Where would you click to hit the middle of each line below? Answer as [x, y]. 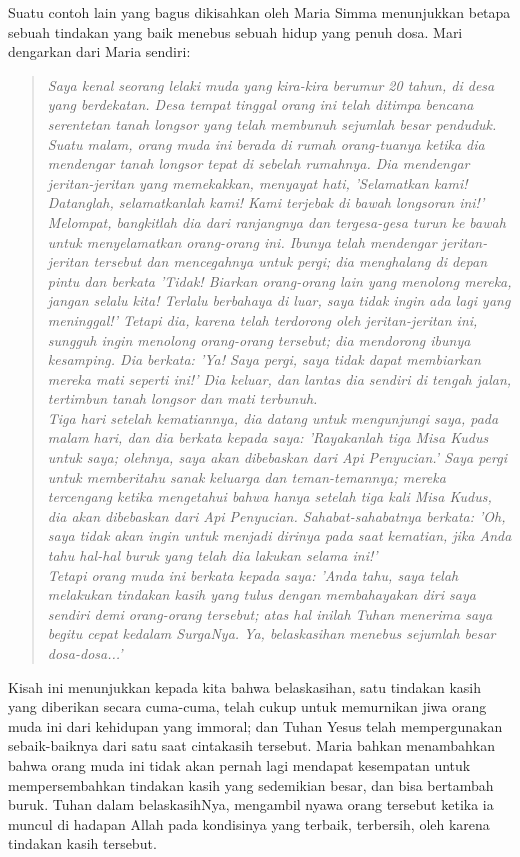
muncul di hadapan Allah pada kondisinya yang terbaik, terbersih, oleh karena [249, 823]
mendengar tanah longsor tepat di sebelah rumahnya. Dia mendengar [258, 163]
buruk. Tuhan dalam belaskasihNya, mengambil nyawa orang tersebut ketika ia [251, 804]
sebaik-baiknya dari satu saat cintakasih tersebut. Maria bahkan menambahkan [252, 745]
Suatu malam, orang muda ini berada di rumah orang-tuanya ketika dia [266, 143]
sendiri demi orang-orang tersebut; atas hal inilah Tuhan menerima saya [270, 613]
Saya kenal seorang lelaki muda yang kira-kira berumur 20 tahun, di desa [271, 84]
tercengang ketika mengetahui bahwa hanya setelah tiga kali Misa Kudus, [269, 496]
